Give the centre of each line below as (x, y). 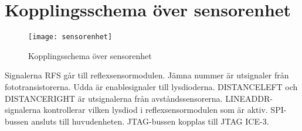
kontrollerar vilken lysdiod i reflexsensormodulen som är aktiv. (156, 110)
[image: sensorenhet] (70, 37)
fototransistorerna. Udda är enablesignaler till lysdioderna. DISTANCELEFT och (151, 86)
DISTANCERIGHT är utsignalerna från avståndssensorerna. (114, 98)
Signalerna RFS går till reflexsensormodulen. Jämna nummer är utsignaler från (147, 75)
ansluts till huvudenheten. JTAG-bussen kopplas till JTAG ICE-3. (150, 121)
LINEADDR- (249, 98)
